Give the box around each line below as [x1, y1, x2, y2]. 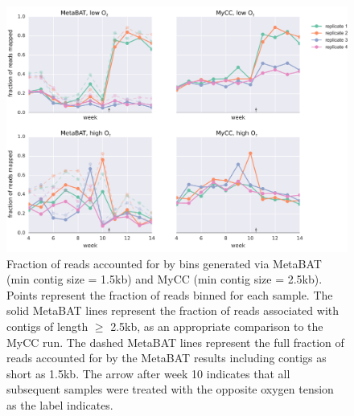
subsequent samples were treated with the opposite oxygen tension [6, 381, 334, 398]
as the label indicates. [6, 396, 113, 413]
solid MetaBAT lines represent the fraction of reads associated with [6, 302, 340, 319]
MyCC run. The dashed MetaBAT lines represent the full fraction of [6, 333, 344, 350]
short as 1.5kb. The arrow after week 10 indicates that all [6, 365, 290, 381]
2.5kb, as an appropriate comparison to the [110, 317, 323, 334]
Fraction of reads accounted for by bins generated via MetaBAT [6, 255, 322, 271]
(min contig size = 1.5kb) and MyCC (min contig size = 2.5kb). [6, 271, 323, 288]
